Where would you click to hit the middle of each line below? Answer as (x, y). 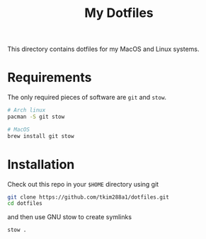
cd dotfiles (25, 204)
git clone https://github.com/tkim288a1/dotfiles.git (88, 197)
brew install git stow (41, 136)
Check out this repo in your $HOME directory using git (83, 184)
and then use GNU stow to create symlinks (70, 217)
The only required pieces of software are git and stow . (87, 98)
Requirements (50, 77)
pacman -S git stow (36, 117)
